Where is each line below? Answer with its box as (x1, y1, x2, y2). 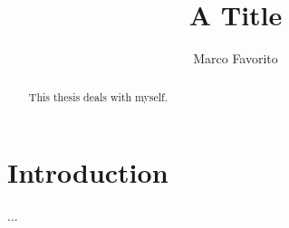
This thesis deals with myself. (28, 89, 169, 104)
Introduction (7, 154, 169, 191)
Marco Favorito (193, 49, 278, 68)
